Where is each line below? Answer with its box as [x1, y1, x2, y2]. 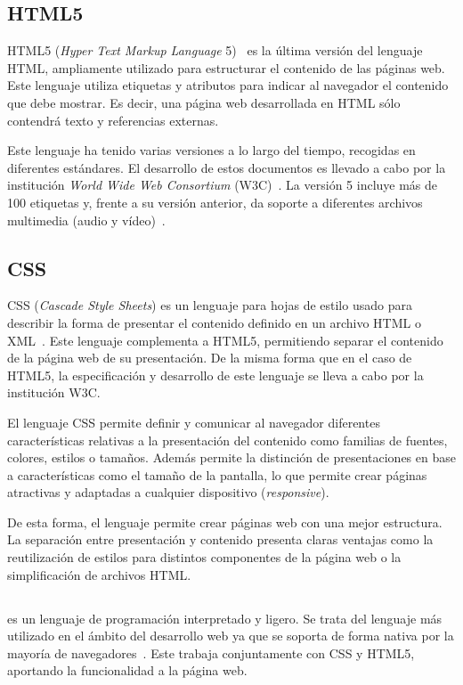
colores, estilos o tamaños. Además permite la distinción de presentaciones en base [7, 448, 456, 467]
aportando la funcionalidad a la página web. [7, 661, 248, 680]
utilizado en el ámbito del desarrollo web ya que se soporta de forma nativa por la [7, 626, 454, 645]
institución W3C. [7, 383, 101, 402]
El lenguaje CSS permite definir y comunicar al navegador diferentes [7, 412, 380, 431]
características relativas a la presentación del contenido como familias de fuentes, [7, 430, 448, 449]
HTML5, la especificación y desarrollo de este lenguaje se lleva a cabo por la [7, 365, 424, 384]
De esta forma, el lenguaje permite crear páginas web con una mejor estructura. [7, 512, 443, 531]
